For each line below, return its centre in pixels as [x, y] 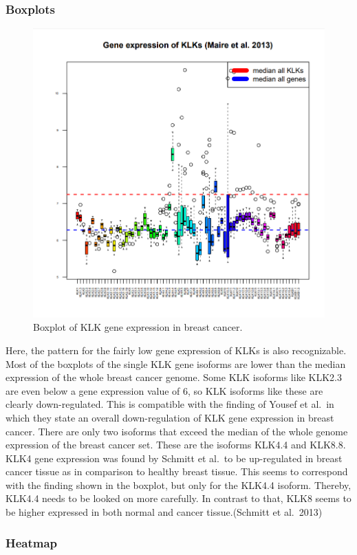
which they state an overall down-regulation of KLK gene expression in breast [170, 417]
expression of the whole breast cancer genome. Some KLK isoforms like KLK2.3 [174, 377]
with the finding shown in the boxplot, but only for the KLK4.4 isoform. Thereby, [178, 485]
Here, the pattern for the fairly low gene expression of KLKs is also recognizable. [176, 350]
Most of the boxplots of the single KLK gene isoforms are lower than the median [176, 363]
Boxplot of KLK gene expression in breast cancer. [138, 327]
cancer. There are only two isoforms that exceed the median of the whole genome [177, 431]
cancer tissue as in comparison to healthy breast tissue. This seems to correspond [177, 471]
